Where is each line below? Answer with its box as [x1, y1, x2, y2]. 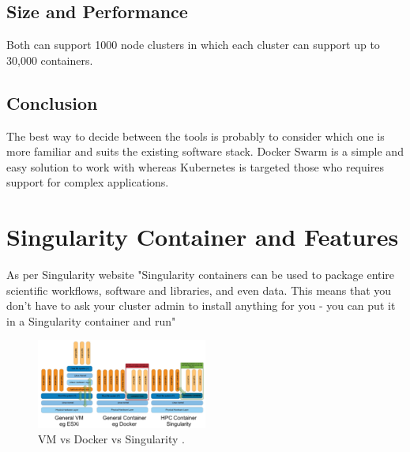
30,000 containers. [6, 51, 93, 68]
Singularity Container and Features [6, 220, 399, 253]
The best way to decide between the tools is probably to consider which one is [6, 127, 385, 144]
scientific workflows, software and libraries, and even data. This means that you [6, 281, 392, 298]
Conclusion [6, 90, 98, 115]
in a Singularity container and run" [6, 312, 176, 329]
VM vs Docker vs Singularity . [38, 431, 185, 447]
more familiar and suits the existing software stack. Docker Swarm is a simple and [6, 143, 404, 160]
